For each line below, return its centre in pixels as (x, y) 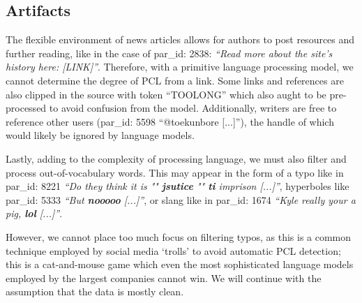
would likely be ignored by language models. (100, 135)
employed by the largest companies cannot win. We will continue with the (164, 278)
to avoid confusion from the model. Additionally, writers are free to (193, 108)
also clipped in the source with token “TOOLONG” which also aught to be (166, 94)
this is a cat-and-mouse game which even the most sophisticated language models (180, 264)
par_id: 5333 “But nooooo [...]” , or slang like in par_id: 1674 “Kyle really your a (181, 199)
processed (26, 108)
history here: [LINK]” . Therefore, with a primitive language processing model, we (180, 67)
